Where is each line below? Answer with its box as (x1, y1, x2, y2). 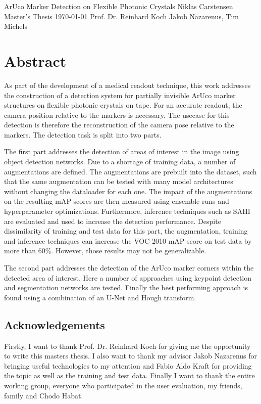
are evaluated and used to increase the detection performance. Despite (4, 215, 221, 226)
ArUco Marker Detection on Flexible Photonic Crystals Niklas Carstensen (4, 1, 233, 11)
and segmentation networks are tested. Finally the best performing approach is (4, 282, 248, 293)
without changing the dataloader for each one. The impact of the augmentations (4, 186, 252, 196)
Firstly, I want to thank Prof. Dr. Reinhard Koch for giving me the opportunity (4, 340, 251, 351)
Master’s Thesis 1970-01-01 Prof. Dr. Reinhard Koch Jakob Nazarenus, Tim (4, 11, 239, 21)
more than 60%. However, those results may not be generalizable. (4, 245, 206, 256)
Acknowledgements (4, 317, 105, 332)
